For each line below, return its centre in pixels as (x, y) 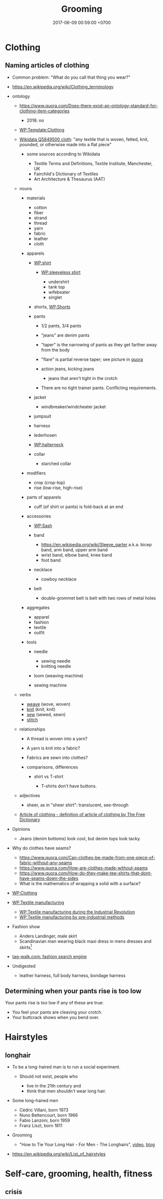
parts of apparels (44, 497)
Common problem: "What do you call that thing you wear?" (71, 77)
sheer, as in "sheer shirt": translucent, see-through (78, 805)
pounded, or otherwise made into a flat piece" (65, 144)
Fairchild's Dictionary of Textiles (66, 174)
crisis (14, 1192)
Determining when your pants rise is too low (73, 991)
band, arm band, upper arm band (74, 550)
